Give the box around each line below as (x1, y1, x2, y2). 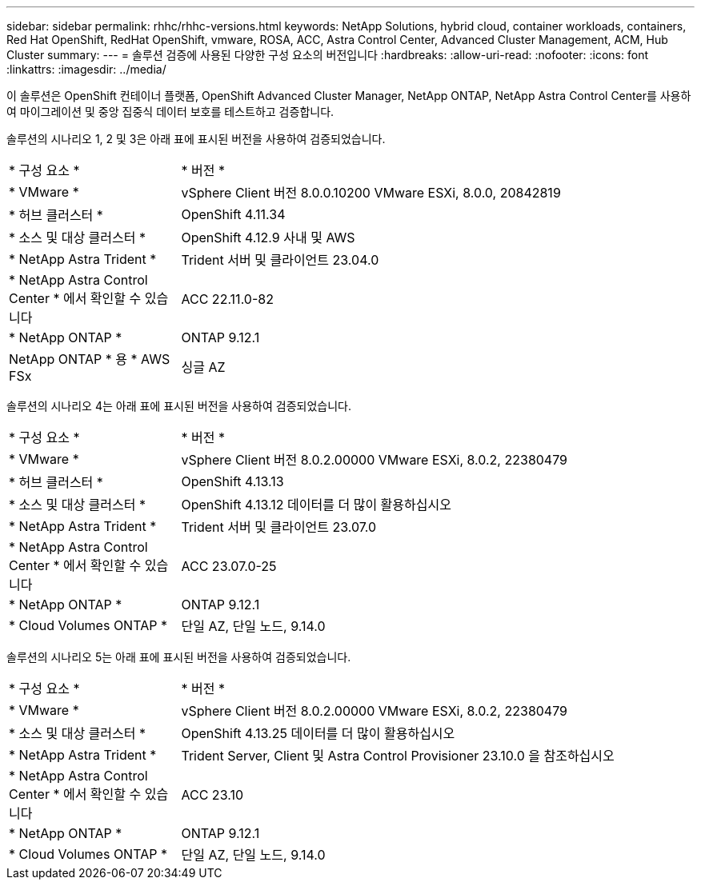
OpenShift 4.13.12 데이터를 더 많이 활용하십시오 (181, 497, 451, 513)
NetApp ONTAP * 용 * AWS (9, 351, 170, 367)
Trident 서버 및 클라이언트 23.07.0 (181, 519, 377, 535)
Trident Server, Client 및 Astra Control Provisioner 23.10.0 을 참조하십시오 (181, 748, 615, 764)
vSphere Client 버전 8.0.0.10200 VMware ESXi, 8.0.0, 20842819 (181, 185, 561, 201)
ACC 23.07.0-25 (181, 558, 277, 574)
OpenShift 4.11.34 (181, 206, 286, 222)
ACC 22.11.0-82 (181, 291, 274, 307)
